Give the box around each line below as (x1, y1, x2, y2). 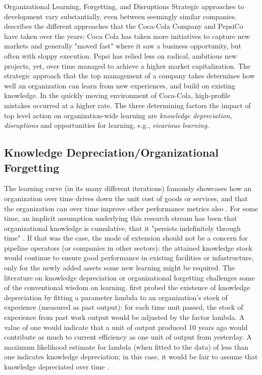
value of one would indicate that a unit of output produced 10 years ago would (4, 321, 248, 332)
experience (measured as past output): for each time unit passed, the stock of (4, 302, 243, 312)
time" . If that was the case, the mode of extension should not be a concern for (4, 232, 248, 243)
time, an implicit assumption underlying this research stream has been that (4, 213, 237, 223)
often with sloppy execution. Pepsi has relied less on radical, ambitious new (4, 50, 237, 61)
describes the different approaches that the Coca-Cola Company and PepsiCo (4, 21, 243, 31)
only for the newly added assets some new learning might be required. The (4, 262, 235, 273)
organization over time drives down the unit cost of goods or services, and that (4, 193, 248, 203)
